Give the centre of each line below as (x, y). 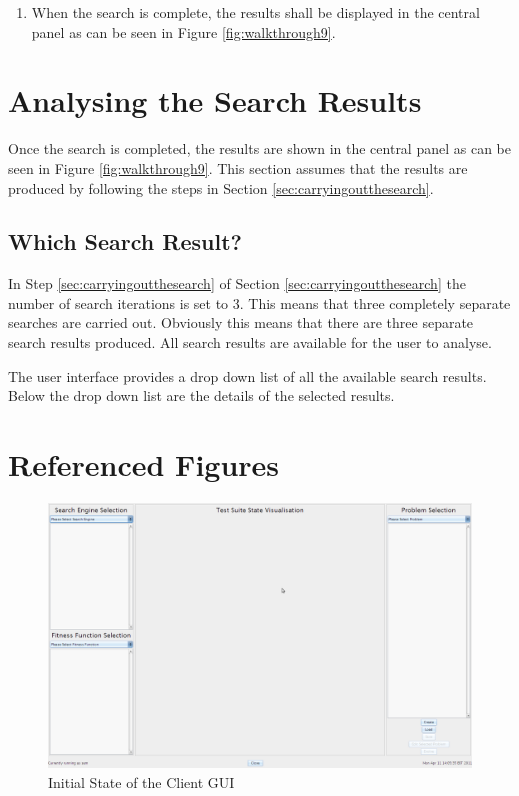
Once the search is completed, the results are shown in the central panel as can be (259, 148)
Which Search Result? (125, 241)
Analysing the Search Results (215, 100)
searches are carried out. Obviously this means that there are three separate (241, 322)
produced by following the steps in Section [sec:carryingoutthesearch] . (221, 187)
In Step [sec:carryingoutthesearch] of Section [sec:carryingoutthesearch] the (237, 283)
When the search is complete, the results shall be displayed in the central (255, 12)
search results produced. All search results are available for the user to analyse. (250, 342)
